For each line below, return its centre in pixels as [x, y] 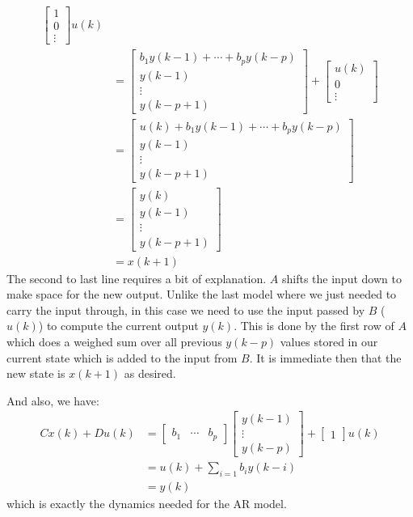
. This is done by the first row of [314, 326]
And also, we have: [53, 400]
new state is [36, 373]
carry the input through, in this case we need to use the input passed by [186, 309]
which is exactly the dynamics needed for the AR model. [147, 504]
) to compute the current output [118, 326]
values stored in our [329, 341]
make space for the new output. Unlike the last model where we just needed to [202, 294]
